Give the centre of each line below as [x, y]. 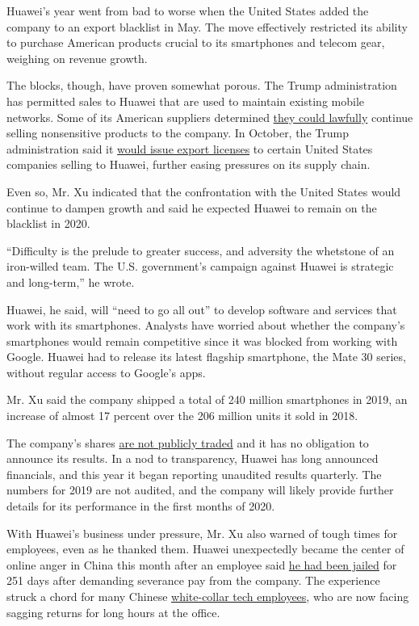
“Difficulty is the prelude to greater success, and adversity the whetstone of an [201, 250]
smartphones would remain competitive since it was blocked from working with [202, 340]
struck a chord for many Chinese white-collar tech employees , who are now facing [208, 596]
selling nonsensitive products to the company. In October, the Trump [178, 133]
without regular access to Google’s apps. [106, 372]
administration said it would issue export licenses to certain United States [190, 148]
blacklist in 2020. [48, 223]
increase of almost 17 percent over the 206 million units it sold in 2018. [182, 416]
